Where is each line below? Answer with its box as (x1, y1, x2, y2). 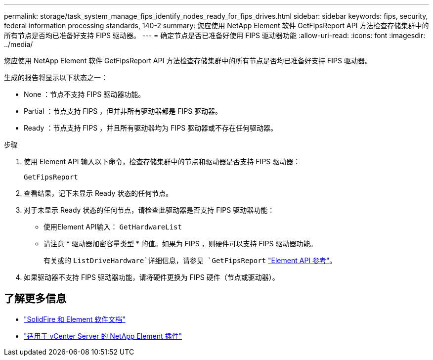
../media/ (4, 40, 33, 48)
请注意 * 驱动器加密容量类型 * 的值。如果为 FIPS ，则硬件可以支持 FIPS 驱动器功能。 (43, 239, 317, 248)
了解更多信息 (4, 292, 66, 305)
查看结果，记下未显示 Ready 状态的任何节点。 (24, 189, 173, 197)
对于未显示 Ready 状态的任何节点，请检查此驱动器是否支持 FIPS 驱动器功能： (24, 206, 275, 214)
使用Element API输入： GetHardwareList (43, 223, 182, 231)
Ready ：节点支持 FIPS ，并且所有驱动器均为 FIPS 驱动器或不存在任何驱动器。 (24, 124, 278, 132)
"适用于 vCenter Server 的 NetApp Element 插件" (24, 331, 182, 340)
